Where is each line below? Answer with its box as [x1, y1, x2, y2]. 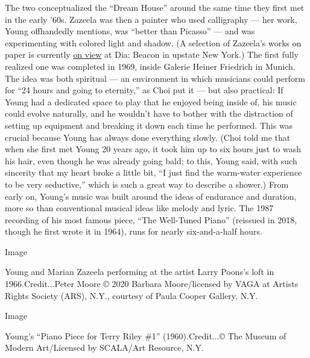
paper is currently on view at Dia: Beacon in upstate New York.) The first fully [5, 48, 299, 61]
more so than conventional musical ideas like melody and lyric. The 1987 [5, 202, 274, 214]
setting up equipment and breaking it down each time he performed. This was [5, 119, 293, 131]
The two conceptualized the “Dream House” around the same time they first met [5, 1, 305, 13]
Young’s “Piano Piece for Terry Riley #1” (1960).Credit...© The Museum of [5, 329, 286, 342]
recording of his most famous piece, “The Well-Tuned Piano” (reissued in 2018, [5, 213, 297, 226]
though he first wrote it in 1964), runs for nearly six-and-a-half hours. [5, 225, 262, 238]
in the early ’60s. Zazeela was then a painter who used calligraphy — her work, [5, 13, 297, 25]
